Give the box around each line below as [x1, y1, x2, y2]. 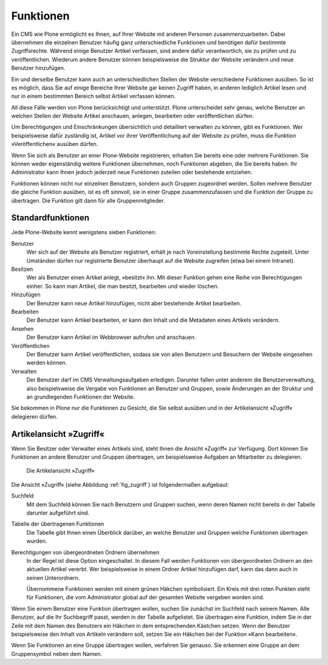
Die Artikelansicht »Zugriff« [26, 467, 95, 475]
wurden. [26, 537, 47, 545]
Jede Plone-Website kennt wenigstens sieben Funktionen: [11, 229, 157, 236]
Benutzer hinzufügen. [11, 64, 66, 72]
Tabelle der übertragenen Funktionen [11, 520, 104, 527]
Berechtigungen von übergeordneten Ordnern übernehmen [11, 548, 160, 556]
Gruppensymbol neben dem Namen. [11, 650, 103, 657]
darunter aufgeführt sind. [26, 509, 90, 517]
